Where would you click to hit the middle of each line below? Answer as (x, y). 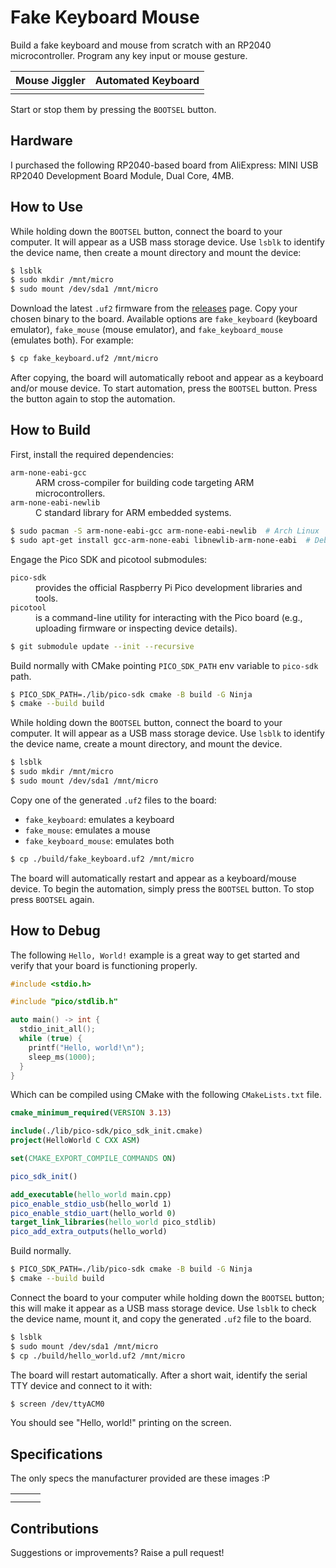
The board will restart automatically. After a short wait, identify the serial (159, 1375)
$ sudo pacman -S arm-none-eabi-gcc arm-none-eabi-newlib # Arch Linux (165, 531)
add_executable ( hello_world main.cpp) (91, 1194)
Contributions (54, 1528)
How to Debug (55, 931)
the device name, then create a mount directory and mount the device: (156, 252)
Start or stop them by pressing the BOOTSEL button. (113, 109)
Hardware (41, 141)
